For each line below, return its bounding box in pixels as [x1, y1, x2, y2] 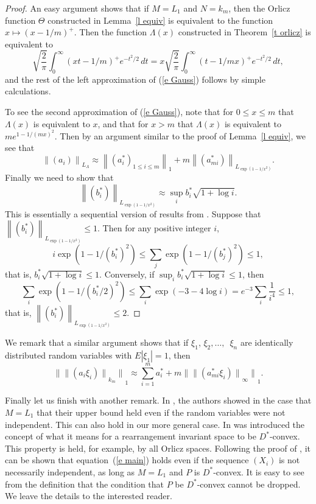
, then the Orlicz [228, 2, 290, 14]
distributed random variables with [5, 349, 132, 362]
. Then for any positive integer [97, 222, 211, 234]
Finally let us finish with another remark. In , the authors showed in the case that [5, 394, 312, 407]
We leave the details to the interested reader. [5, 489, 172, 502]
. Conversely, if [99, 267, 155, 280]
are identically [240, 336, 293, 349]
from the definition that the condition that [5, 477, 164, 490]
